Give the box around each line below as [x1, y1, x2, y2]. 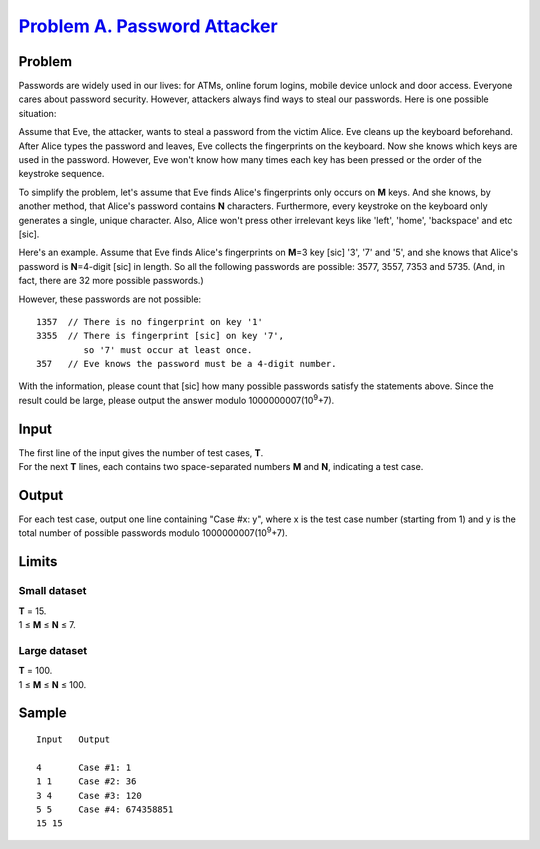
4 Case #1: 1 [36, 761, 132, 773]
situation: [18, 107, 57, 119]
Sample [18, 705, 67, 722]
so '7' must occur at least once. [83, 344, 253, 355]
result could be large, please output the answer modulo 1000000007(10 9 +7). [18, 393, 335, 406]
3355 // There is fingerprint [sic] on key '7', [36, 330, 285, 342]
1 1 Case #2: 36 [36, 776, 137, 787]
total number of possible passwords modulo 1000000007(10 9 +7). [18, 525, 289, 539]
